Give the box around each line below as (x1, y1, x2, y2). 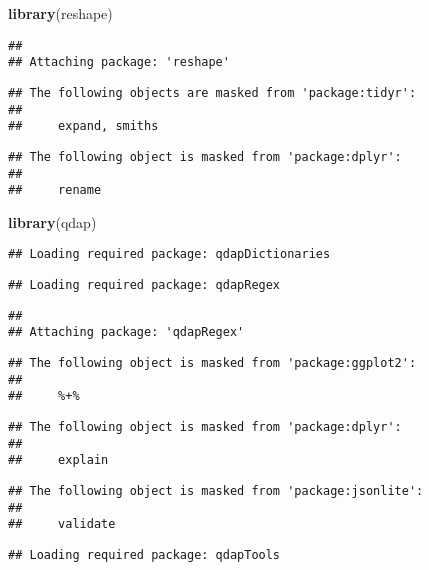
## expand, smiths (8, 119, 159, 134)
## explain (8, 453, 109, 468)
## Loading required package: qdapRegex (8, 278, 281, 293)
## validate (8, 517, 116, 532)
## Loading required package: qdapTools (8, 547, 281, 562)
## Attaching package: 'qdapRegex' (8, 325, 245, 340)
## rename (8, 183, 102, 198)
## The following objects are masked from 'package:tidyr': (8, 85, 417, 100)
